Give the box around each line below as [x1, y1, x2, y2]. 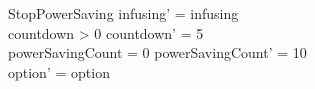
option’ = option [8, 61, 110, 82]
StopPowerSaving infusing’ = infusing [8, 3, 239, 23]
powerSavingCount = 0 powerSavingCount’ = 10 [8, 42, 307, 63]
